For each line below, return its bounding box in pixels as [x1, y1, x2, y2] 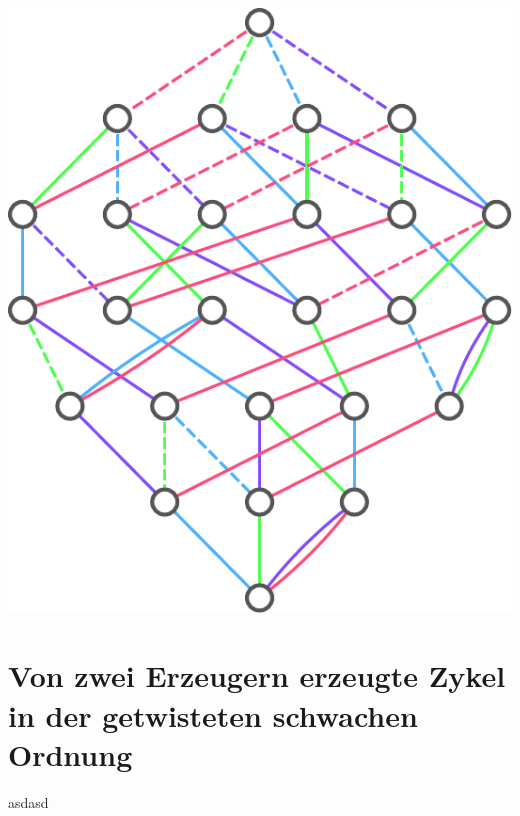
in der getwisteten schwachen [8, 694, 418, 735]
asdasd [8, 791, 49, 812]
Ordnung [8, 733, 133, 774]
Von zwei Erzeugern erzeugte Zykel [8, 655, 506, 696]
